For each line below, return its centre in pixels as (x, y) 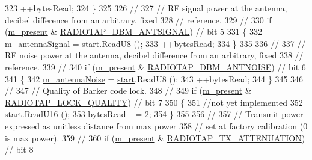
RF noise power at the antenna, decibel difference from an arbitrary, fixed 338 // (154, 55)
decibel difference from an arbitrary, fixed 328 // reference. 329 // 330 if (138, 20)
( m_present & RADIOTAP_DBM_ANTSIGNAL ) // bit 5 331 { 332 (134, 32)
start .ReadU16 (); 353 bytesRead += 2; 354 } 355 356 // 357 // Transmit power (154, 114)
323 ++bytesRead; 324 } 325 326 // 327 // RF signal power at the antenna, (146, 8)
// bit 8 (19, 149)
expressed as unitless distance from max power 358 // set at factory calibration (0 (156, 125)
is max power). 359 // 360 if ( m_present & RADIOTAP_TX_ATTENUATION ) (155, 137)
